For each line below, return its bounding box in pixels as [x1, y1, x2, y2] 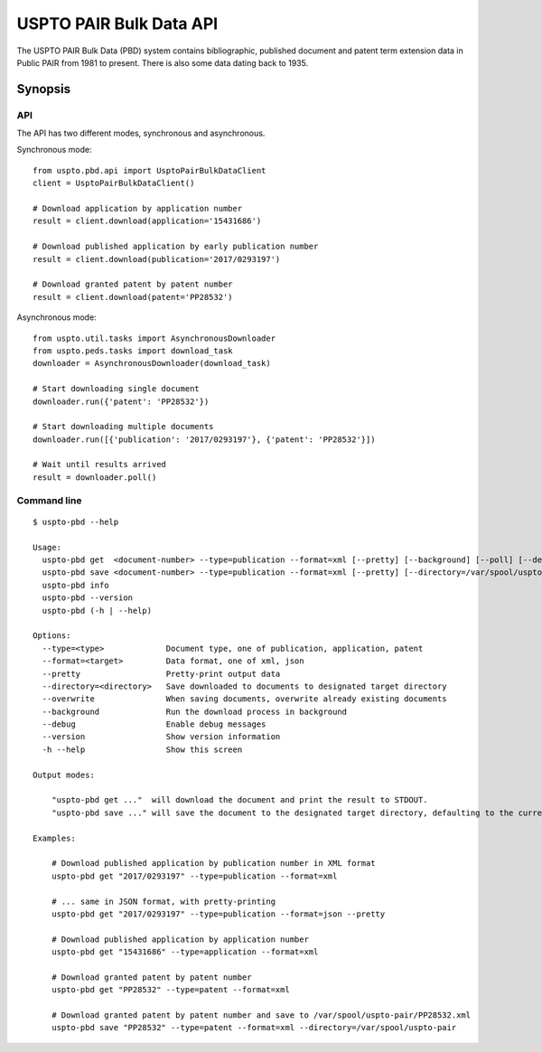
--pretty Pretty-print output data [42, 669, 281, 679]
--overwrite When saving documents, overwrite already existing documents [42, 694, 447, 704]
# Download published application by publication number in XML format [51, 859, 376, 869]
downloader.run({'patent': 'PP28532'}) [33, 396, 210, 407]
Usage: [33, 542, 62, 552]
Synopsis [16, 81, 71, 97]
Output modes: [33, 769, 95, 780]
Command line [16, 493, 82, 506]
